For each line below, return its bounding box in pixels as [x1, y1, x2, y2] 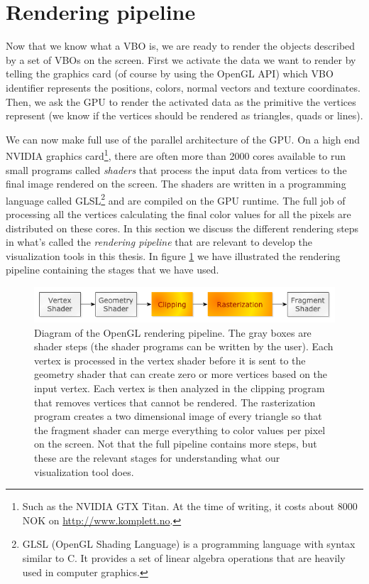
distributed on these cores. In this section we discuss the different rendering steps [6, 220, 359, 235]
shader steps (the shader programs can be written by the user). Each [34, 339, 334, 354]
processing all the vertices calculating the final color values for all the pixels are [6, 206, 351, 221]
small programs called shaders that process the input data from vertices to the [6, 162, 347, 177]
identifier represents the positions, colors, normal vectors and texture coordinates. [6, 80, 360, 94]
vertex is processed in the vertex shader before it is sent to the [34, 352, 306, 367]
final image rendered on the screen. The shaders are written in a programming [6, 176, 346, 191]
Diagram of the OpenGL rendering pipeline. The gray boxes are [34, 325, 312, 340]
